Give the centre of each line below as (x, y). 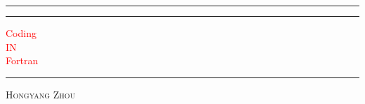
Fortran (22, 60)
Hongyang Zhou (41, 94)
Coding (21, 33)
